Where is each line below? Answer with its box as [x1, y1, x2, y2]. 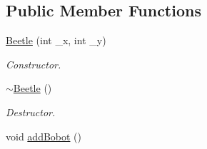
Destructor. [6, 104, 56, 119]
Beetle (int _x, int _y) [6, 33, 106, 48]
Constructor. [6, 56, 61, 71]
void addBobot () [6, 128, 82, 143]
